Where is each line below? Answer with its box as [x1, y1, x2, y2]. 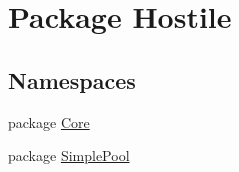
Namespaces [8, 64, 136, 95]
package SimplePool [8, 145, 130, 166]
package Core [8, 111, 90, 132]
